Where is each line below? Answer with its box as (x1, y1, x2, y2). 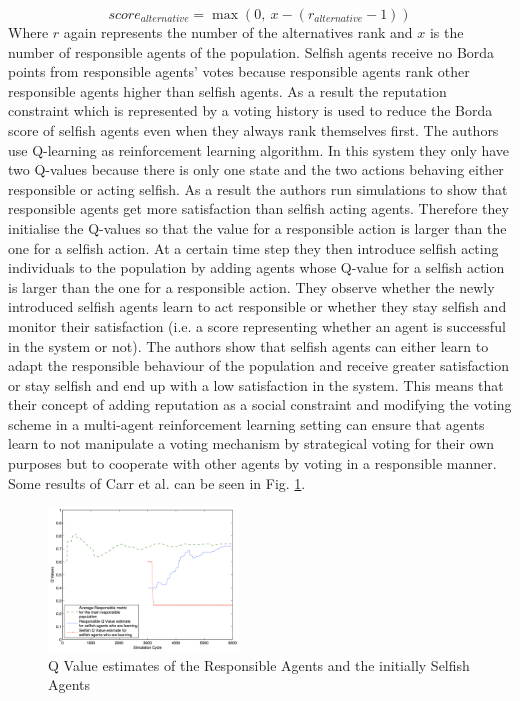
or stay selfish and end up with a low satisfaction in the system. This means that (8, 374, 504, 395)
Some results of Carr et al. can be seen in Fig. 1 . (8, 472, 306, 493)
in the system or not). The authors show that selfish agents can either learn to (8, 335, 489, 356)
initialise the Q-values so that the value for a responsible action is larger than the (8, 217, 507, 238)
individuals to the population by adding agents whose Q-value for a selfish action (8, 257, 505, 278)
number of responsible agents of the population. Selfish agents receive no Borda (8, 41, 495, 62)
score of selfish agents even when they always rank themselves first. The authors (8, 119, 499, 140)
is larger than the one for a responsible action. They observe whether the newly (8, 276, 495, 297)
